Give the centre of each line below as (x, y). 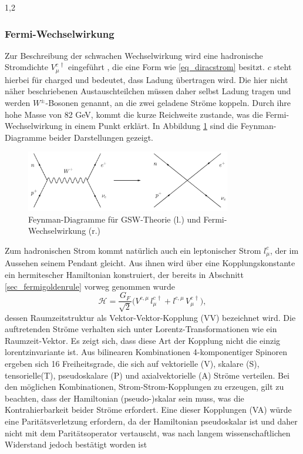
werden (18, 103)
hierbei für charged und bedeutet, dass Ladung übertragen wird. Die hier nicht (147, 79)
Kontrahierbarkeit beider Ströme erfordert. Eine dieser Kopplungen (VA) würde (148, 410)
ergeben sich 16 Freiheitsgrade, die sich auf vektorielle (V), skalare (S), (132, 363)
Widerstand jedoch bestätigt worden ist (76, 444)
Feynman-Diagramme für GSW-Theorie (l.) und (115, 219)
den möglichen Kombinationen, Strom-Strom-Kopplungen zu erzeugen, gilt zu (144, 387)
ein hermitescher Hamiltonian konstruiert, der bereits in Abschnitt (124, 274)
